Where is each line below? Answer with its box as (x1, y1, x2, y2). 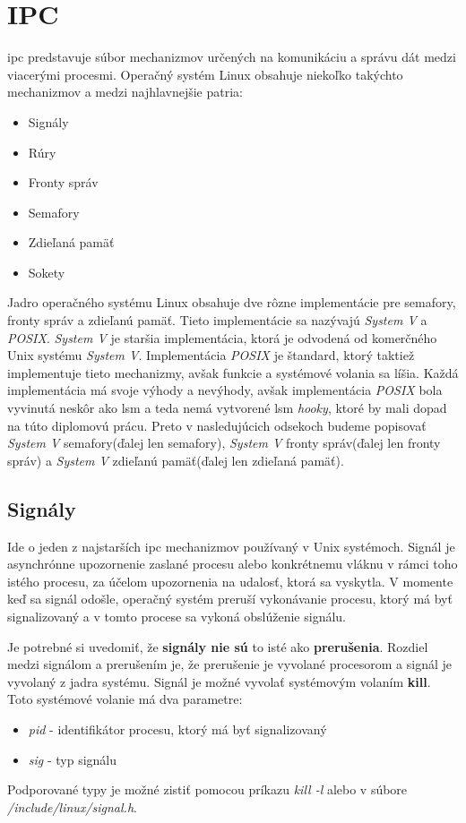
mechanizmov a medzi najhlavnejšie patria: (7, 82, 244, 101)
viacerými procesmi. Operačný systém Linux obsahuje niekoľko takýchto (7, 64, 403, 83)
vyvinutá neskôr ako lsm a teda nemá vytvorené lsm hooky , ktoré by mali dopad (7, 399, 447, 417)
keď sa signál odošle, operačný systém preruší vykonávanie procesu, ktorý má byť (7, 589, 453, 608)
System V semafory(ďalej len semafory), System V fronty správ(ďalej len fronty (7, 433, 441, 452)
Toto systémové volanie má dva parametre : (7, 690, 243, 708)
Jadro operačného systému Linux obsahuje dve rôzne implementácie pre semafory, (7, 293, 456, 312)
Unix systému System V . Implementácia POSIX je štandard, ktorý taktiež (7, 346, 415, 364)
